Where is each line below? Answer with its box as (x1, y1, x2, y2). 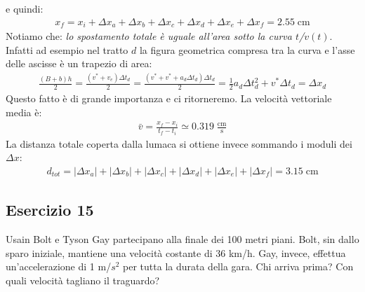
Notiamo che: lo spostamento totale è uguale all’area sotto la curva (6, 29, 292, 43)
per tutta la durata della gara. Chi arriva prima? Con (123, 259, 354, 274)
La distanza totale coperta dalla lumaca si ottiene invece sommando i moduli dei (6, 136, 352, 151)
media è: (6, 104, 42, 119)
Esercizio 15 (6, 199, 94, 221)
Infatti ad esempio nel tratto (6, 42, 128, 57)
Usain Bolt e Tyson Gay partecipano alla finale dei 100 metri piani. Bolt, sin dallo (6, 232, 359, 246)
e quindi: (6, 1, 44, 15)
